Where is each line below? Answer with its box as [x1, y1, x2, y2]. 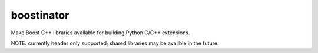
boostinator [11, 9, 69, 22]
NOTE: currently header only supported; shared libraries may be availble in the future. [11, 40, 219, 47]
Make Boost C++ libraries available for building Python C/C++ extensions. [11, 29, 191, 36]
